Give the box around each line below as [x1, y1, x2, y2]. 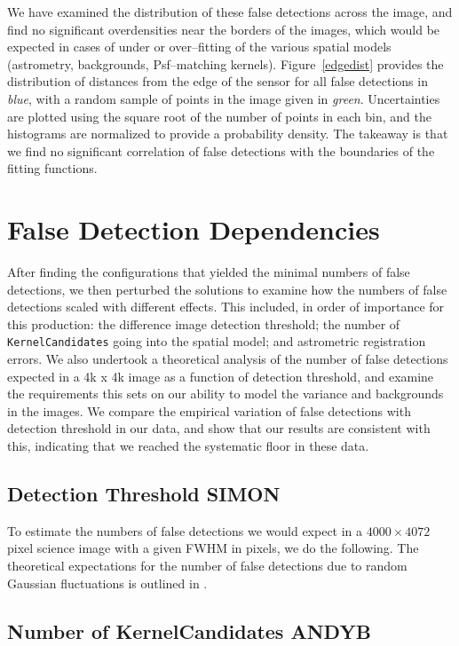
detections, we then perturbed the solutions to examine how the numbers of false [7, 280, 447, 298]
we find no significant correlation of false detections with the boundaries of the [7, 141, 435, 160]
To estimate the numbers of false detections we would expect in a [7, 521, 363, 540]
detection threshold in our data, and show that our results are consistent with [7, 419, 431, 437]
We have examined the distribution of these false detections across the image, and [7, 3, 453, 20]
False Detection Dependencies [7, 211, 380, 248]
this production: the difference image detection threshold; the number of [7, 314, 400, 333]
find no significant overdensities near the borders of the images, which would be [7, 20, 440, 38]
